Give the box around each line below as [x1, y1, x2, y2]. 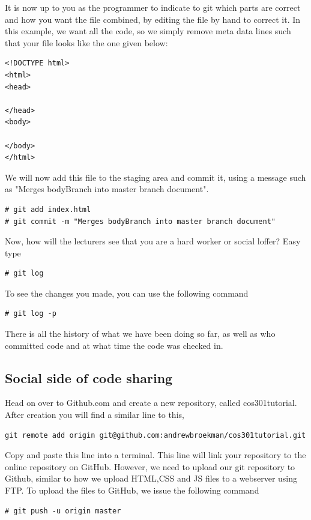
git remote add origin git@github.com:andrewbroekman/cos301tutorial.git [5, 431, 306, 440]
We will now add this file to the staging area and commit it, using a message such [5, 171, 306, 183]
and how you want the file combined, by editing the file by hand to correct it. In [5, 13, 301, 25]
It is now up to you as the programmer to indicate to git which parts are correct [5, 1, 301, 13]
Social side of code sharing [5, 368, 173, 387]
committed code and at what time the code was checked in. [5, 339, 223, 351]
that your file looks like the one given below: [5, 36, 168, 49]
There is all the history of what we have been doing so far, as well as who [5, 327, 276, 340]
